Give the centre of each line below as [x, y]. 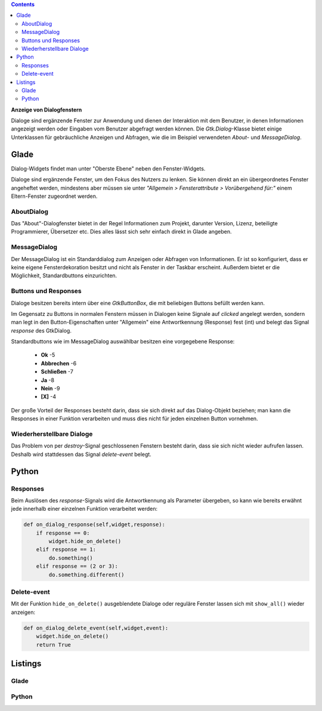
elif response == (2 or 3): [77, 566]
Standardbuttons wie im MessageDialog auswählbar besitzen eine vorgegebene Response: [123, 341]
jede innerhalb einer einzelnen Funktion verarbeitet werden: [84, 509]
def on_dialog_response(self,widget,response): [94, 525]
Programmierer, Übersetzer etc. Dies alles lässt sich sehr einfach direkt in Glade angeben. [121, 232]
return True [54, 645]
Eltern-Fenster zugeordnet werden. [54, 196]
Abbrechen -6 [59, 363]
